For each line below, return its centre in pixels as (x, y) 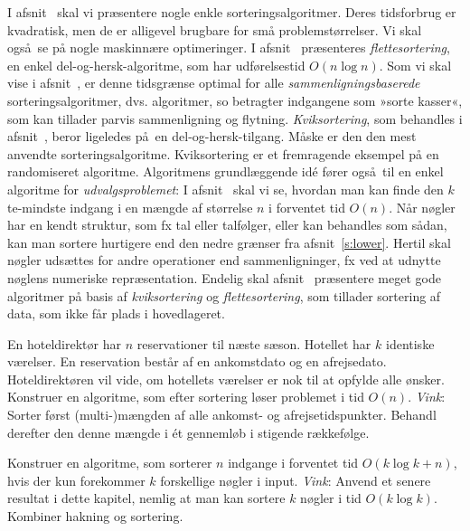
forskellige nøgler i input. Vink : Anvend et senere (296, 480)
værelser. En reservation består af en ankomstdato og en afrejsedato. (197, 361)
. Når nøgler (422, 207)
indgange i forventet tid (293, 463)
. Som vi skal (415, 65)
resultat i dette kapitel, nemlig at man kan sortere (146, 498)
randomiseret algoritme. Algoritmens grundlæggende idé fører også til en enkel (226, 171)
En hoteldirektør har (64, 343)
